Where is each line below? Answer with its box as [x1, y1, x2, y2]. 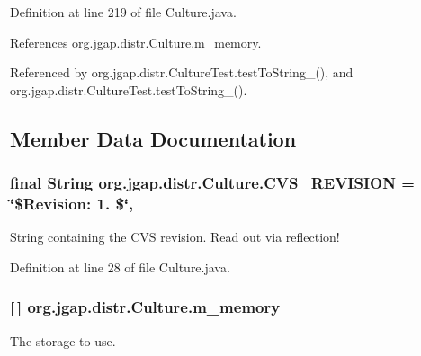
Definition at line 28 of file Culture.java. [10, 257, 230, 276]
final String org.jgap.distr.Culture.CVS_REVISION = [10, 172, 415, 194]
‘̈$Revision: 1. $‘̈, [10, 192, 134, 214]
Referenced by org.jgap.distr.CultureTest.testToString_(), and [10, 63, 354, 82]
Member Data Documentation [10, 124, 297, 152]
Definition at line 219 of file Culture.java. [10, 3, 237, 21]
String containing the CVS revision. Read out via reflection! [10, 227, 340, 246]
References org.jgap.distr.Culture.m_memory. [10, 32, 262, 51]
